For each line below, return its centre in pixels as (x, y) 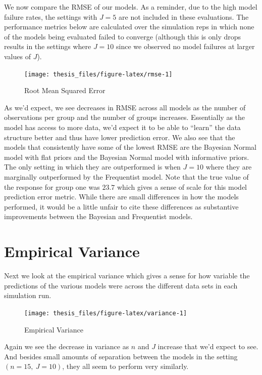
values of (17, 56)
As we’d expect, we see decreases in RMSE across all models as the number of (125, 107)
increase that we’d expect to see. (208, 346)
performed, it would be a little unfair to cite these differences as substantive (121, 206)
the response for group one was (52, 186)
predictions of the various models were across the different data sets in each (121, 285)
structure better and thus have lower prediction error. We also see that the (120, 137)
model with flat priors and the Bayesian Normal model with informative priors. (127, 157)
